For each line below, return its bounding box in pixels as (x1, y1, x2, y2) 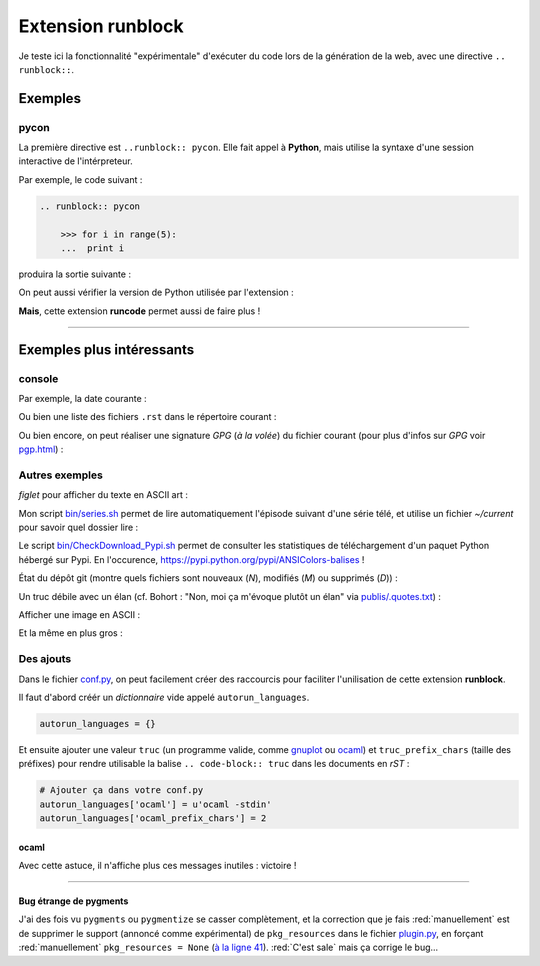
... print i (60, 243, 125, 254)
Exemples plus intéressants (18, 341, 195, 358)
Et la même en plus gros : (18, 627, 124, 639)
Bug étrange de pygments (18, 895, 129, 907)
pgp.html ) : (18, 443, 64, 455)
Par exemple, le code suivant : (18, 173, 143, 185)
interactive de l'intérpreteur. (18, 155, 134, 167)
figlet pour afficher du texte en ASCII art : (18, 489, 189, 501)
